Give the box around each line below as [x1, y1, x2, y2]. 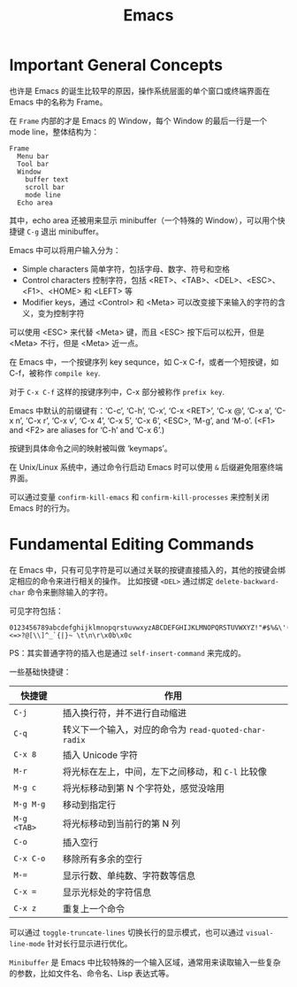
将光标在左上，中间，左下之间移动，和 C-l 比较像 [62, 765, 267, 777]
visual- [246, 929, 274, 937]
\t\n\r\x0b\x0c [76, 630, 133, 640]
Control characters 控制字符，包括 [21, 274, 148, 285]
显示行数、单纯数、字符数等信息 [62, 869, 196, 882]
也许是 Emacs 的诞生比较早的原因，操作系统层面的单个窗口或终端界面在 [9, 85, 270, 96]
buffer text [25, 174, 69, 184]
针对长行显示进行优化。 [47, 937, 133, 948]
